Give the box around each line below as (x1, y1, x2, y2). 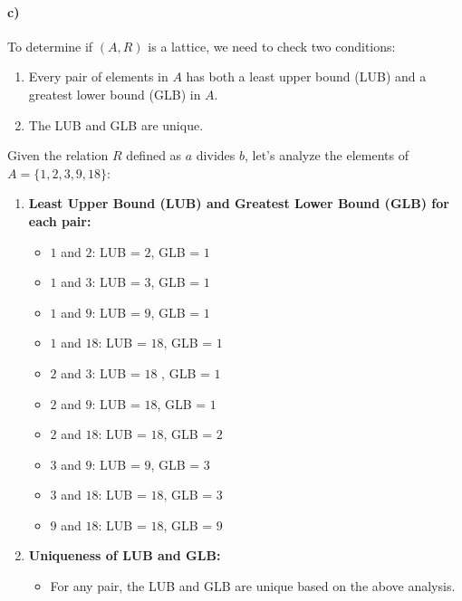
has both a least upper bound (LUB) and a (186, 67, 427, 86)
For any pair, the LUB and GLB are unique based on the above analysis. (50, 577, 456, 596)
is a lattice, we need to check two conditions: (148, 36, 396, 55)
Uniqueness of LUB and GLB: (28, 546, 221, 565)
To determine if (7, 36, 93, 55)
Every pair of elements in (28, 67, 168, 86)
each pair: (28, 211, 91, 230)
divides (196, 146, 236, 165)
